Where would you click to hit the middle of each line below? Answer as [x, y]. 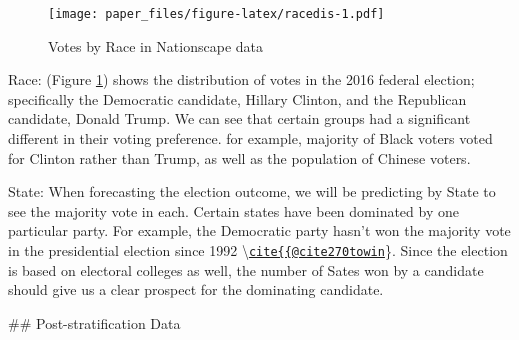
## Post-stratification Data [94, 322]
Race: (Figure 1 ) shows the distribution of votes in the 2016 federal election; [241, 79]
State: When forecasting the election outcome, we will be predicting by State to [252, 191]
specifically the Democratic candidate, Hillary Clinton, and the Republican [237, 98]
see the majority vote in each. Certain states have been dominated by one [233, 210]
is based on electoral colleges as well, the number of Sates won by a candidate [246, 269]
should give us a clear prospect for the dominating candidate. [196, 289]
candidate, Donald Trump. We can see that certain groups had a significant [239, 118]
